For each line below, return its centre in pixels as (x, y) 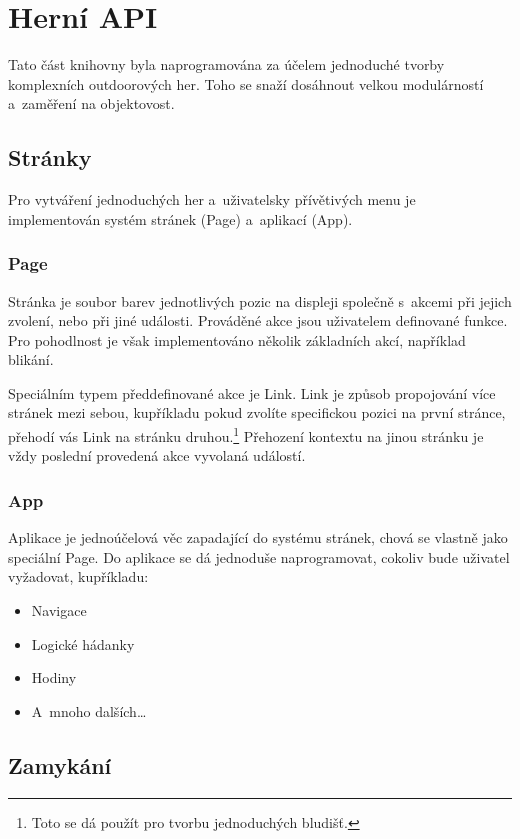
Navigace (59, 609)
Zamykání (60, 764)
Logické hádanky (83, 643)
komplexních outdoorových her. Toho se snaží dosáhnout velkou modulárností (246, 83)
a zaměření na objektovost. (91, 103)
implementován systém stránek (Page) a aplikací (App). (180, 218)
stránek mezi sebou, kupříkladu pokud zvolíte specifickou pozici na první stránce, (257, 412)
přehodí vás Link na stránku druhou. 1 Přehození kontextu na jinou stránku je (246, 434)
